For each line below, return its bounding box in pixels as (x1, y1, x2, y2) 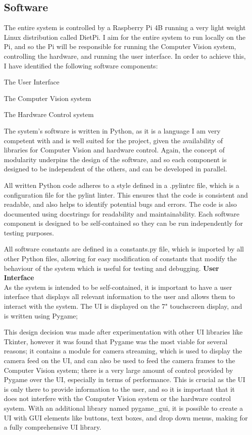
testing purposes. (4, 227, 54, 237)
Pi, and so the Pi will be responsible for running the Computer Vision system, (4, 41, 236, 51)
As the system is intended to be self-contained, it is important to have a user (4, 282, 232, 292)
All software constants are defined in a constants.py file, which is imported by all (4, 244, 244, 254)
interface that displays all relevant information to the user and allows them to (4, 291, 235, 301)
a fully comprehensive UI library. (4, 422, 101, 432)
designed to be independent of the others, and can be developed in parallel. (4, 164, 227, 174)
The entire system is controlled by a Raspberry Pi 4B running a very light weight (4, 22, 246, 33)
